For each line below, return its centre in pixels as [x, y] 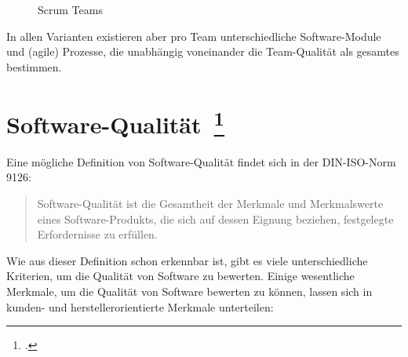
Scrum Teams [70, 9]
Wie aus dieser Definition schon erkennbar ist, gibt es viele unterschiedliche [187, 260]
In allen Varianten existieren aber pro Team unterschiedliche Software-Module [194, 36]
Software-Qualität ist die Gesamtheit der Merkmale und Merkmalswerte [210, 204]
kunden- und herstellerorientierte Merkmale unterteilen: [140, 306]
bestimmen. [34, 66]
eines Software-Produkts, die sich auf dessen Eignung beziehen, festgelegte [215, 219]
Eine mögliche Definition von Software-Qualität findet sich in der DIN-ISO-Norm [201, 161]
